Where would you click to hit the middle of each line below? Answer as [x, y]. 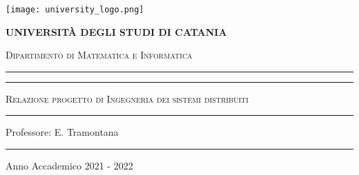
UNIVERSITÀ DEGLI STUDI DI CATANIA [116, 31]
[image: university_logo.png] [75, 10]
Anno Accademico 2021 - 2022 [69, 166]
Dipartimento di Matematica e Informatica [99, 55]
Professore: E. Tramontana [62, 132]
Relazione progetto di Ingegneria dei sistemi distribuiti [127, 98]
